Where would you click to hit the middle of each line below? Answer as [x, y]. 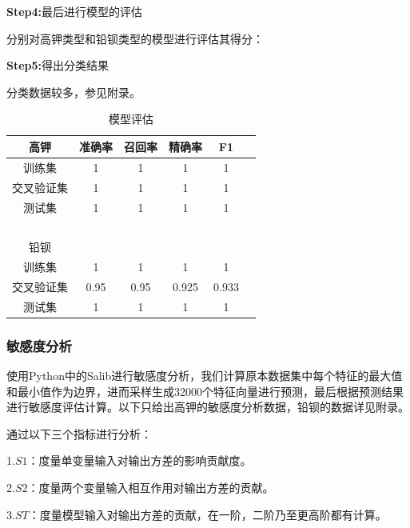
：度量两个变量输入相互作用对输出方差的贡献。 [151, 487]
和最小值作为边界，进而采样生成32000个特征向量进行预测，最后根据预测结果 [205, 391]
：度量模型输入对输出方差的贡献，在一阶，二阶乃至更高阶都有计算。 [207, 514]
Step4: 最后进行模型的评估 [75, 11]
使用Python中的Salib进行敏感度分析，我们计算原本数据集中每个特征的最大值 [205, 376]
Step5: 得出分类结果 [58, 65]
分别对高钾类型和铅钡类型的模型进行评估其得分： [135, 38]
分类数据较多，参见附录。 [74, 92]
